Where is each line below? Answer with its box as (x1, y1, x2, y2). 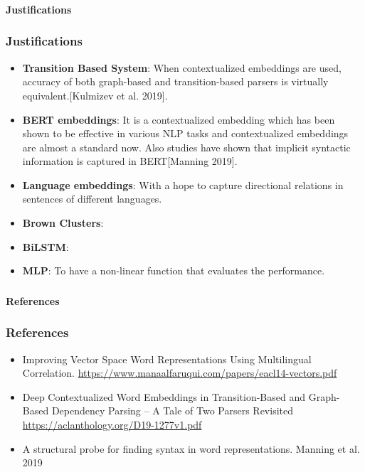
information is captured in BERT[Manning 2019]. (22, 154, 238, 168)
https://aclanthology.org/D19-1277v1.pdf (22, 417, 202, 431)
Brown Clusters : (22, 215, 104, 230)
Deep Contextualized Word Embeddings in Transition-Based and (22, 389, 306, 404)
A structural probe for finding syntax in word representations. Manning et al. (22, 441, 360, 456)
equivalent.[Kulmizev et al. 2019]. (22, 87, 168, 102)
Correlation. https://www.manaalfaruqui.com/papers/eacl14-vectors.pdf (22, 365, 337, 380)
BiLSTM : (22, 239, 69, 254)
